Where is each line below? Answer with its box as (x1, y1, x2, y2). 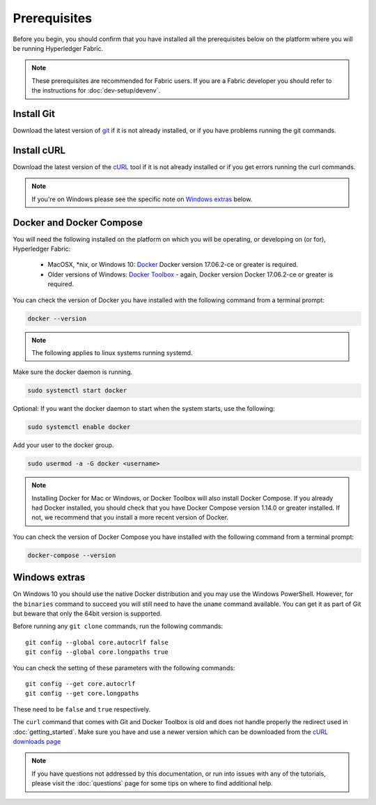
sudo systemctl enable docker (27, 423, 131, 431)
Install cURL (13, 144, 66, 156)
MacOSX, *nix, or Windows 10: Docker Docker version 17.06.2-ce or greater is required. (47, 260, 299, 269)
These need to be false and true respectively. (13, 705, 151, 713)
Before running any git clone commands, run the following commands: (13, 622, 223, 630)
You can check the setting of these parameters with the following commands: (13, 664, 235, 672)
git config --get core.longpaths (25, 689, 139, 698)
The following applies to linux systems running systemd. (31, 348, 193, 357)
